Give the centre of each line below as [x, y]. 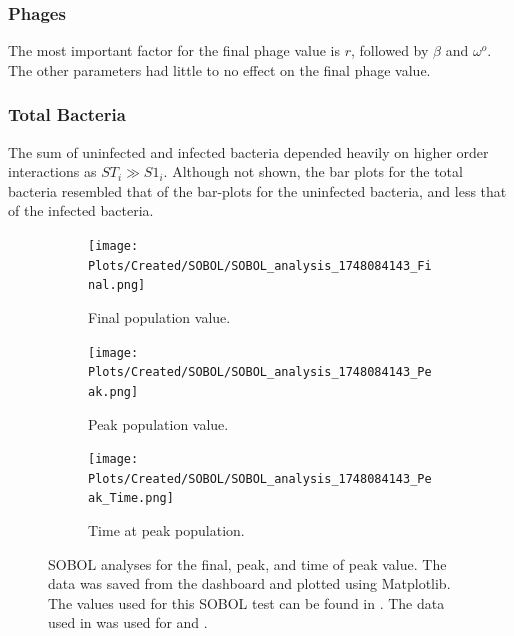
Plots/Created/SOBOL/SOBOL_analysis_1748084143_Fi [260, 265]
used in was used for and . [128, 622]
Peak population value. [158, 423]
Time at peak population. [166, 530]
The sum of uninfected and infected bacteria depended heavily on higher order [248, 151]
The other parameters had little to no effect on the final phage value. [219, 69]
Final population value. [159, 316]
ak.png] [113, 391]
